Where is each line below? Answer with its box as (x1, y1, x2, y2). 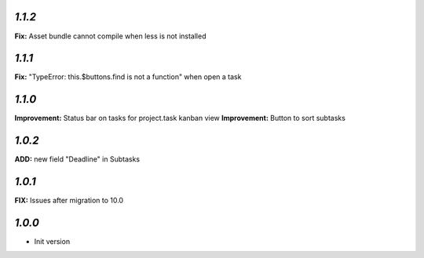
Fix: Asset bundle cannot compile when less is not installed (14, 31, 207, 41)
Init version (34, 237, 71, 246)
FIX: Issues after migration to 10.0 (14, 196, 124, 205)
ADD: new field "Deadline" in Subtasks (14, 154, 141, 164)
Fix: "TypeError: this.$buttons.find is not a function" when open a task (14, 72, 242, 82)
